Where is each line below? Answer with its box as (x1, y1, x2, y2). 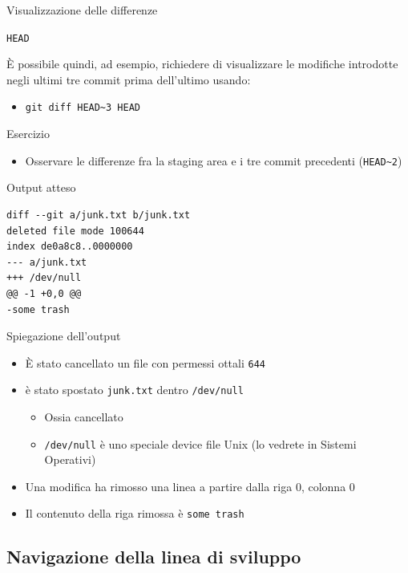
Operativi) (44, 451, 96, 468)
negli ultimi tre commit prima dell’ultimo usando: (6, 71, 251, 87)
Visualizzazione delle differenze (6, 2, 158, 18)
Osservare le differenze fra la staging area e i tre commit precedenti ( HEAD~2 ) (25, 152, 402, 169)
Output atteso (6, 179, 76, 196)
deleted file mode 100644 (6, 225, 144, 237)
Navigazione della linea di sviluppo (6, 544, 301, 569)
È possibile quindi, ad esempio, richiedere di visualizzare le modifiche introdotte (6, 55, 398, 72)
